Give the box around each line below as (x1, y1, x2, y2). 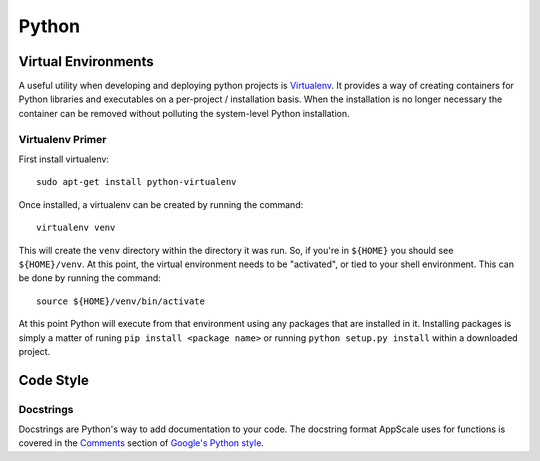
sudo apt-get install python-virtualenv (36, 176, 237, 188)
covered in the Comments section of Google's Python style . (18, 437, 265, 449)
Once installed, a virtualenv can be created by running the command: (18, 198, 304, 210)
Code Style (18, 371, 89, 389)
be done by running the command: (18, 272, 162, 284)
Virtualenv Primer (18, 132, 107, 146)
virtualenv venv (36, 222, 116, 234)
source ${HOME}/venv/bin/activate (36, 295, 205, 307)
